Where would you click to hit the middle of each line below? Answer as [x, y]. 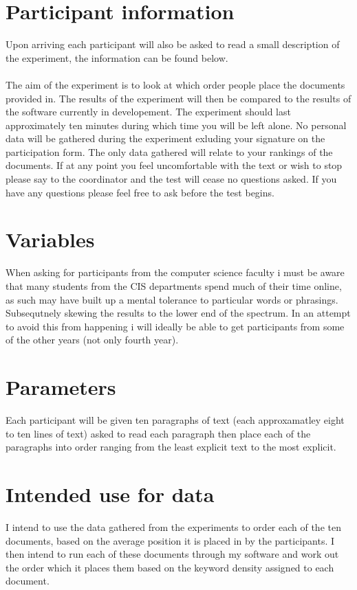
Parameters [61, 387]
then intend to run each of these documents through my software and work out [172, 554]
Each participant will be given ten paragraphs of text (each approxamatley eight [175, 420]
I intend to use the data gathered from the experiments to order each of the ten [173, 526]
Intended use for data [110, 494]
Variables [50, 239]
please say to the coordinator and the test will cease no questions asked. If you [171, 179]
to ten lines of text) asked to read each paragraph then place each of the [158, 433]
